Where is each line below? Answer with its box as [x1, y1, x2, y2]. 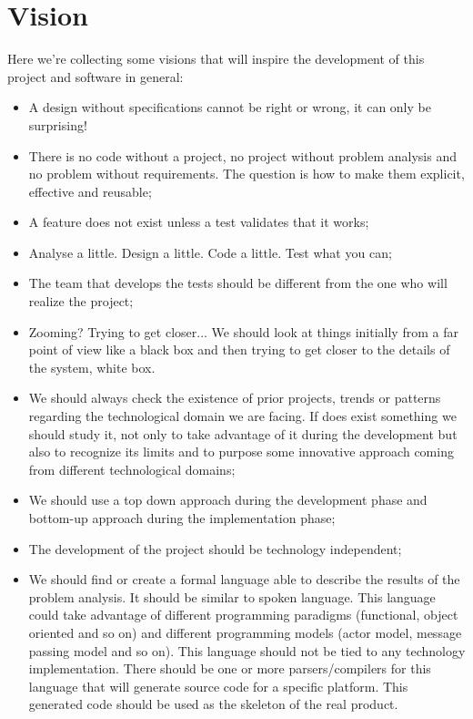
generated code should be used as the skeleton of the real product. [28, 694, 398, 714]
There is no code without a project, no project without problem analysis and [28, 146, 457, 165]
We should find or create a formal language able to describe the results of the [28, 570, 460, 589]
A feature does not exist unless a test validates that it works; [28, 212, 369, 231]
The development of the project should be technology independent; [28, 539, 402, 558]
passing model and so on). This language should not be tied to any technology [28, 641, 466, 660]
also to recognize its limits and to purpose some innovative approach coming [28, 442, 454, 461]
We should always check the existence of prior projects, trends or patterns [28, 388, 441, 407]
